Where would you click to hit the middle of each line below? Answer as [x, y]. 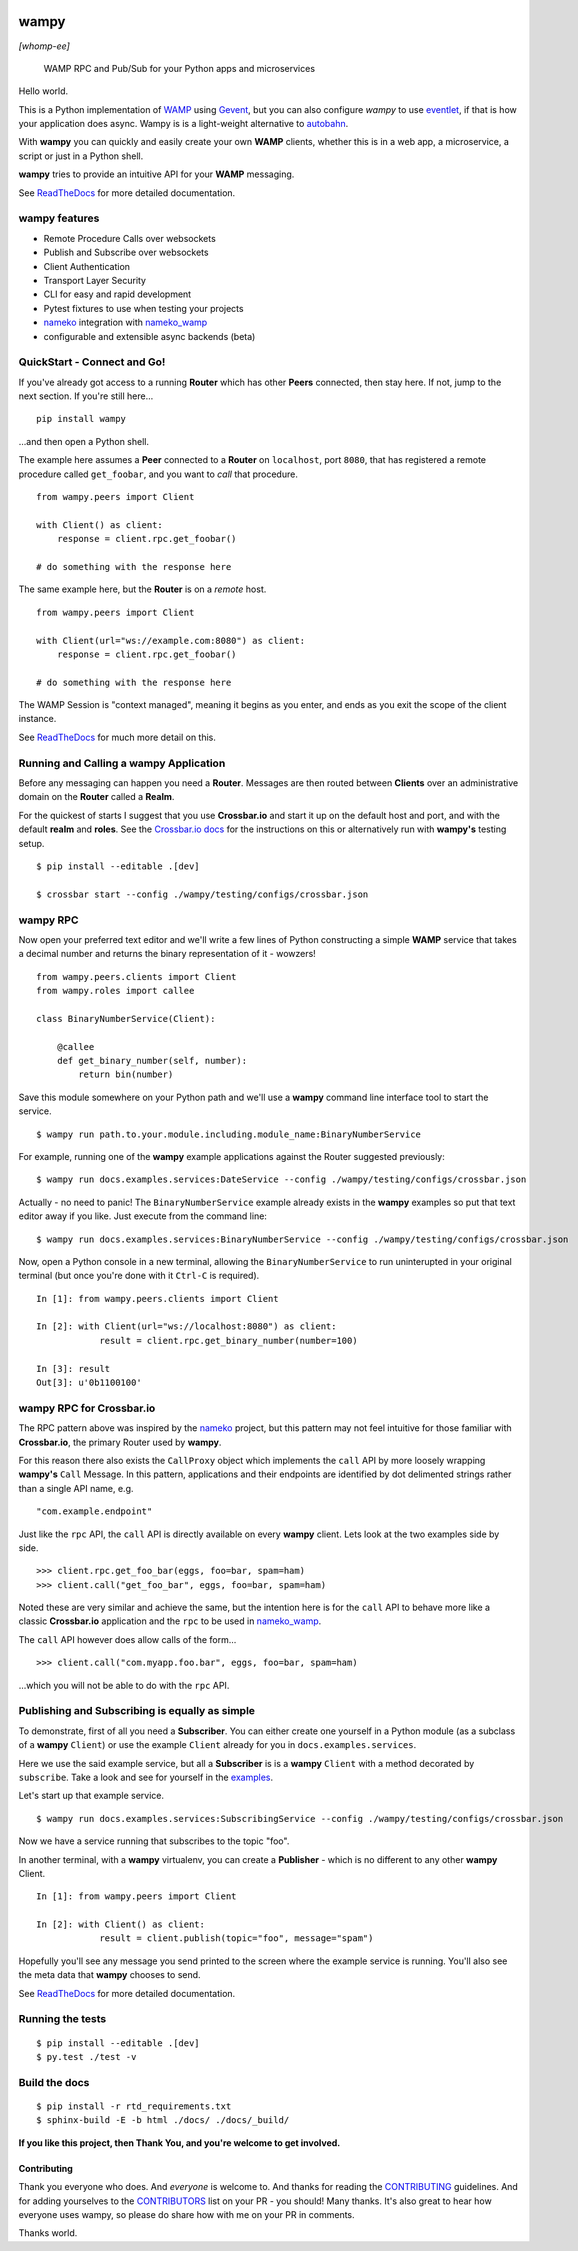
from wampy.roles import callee [115, 991]
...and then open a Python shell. [84, 441]
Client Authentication [86, 266]
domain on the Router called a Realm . [96, 797]
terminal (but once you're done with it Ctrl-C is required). [139, 1276]
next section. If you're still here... [86, 396]
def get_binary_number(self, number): [152, 1060]
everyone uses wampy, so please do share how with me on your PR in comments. [186, 2214]
